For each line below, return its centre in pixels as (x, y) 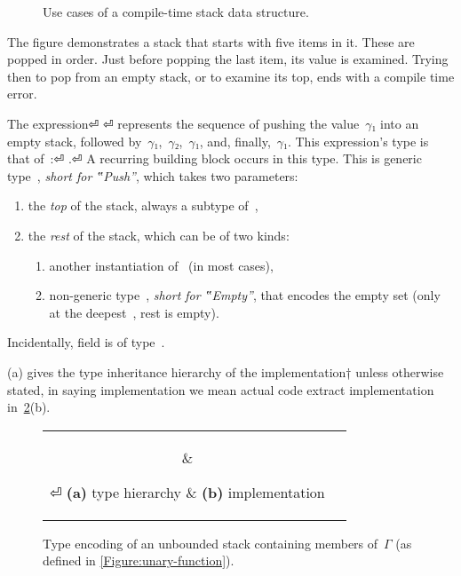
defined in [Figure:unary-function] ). (139, 560)
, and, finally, (235, 141)
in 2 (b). (29, 407)
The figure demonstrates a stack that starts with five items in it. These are (211, 41)
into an (399, 123)
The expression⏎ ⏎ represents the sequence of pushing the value (183, 123)
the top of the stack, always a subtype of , (143, 205)
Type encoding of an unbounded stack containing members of (211, 543)
